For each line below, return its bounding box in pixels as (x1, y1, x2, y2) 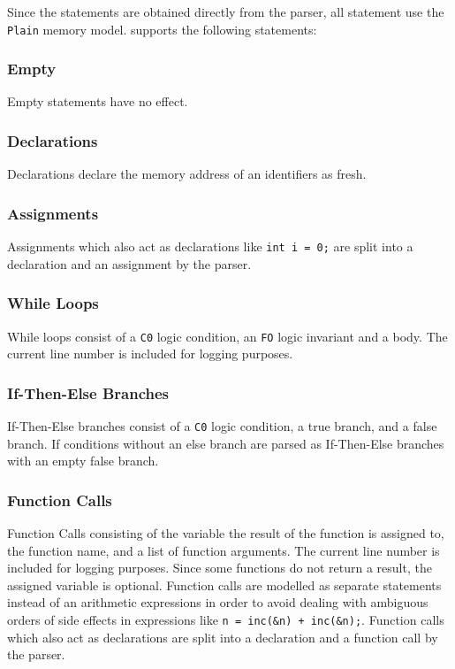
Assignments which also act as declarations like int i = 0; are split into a (7, 237, 413, 256)
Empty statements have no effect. (7, 92, 188, 111)
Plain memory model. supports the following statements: (7, 19, 317, 38)
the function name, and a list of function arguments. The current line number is (7, 541, 440, 559)
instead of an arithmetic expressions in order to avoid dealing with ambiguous (7, 593, 428, 611)
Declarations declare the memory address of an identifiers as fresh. (7, 165, 367, 183)
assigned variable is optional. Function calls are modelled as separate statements (7, 575, 442, 594)
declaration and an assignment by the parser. (7, 254, 252, 273)
